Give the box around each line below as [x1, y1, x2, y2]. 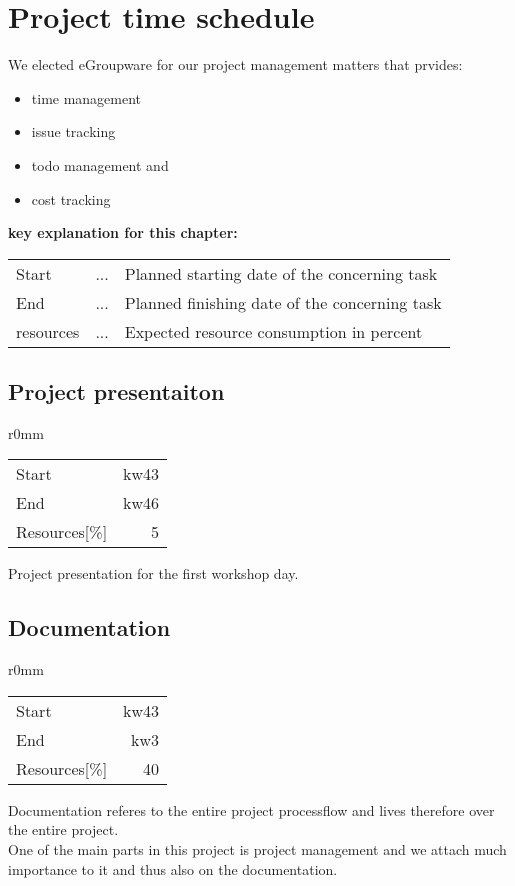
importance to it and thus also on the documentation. [8, 858, 338, 879]
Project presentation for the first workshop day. [8, 563, 299, 584]
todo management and [31, 154, 169, 175]
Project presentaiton [8, 376, 225, 407]
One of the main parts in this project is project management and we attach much [8, 839, 507, 860]
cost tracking [31, 188, 111, 209]
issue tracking [31, 121, 116, 142]
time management [31, 87, 142, 108]
